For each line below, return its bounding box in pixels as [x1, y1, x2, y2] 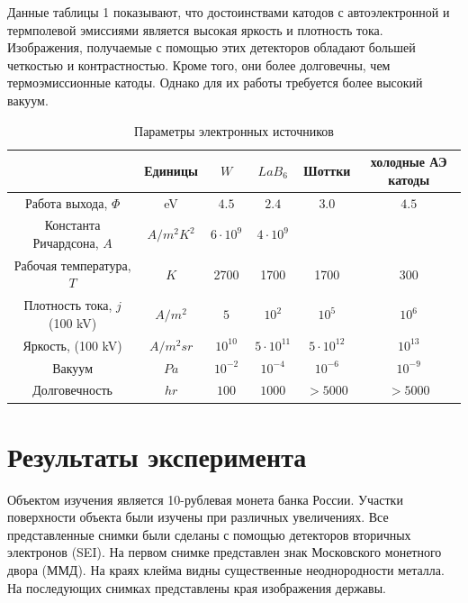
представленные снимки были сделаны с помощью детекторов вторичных [7, 525, 411, 544]
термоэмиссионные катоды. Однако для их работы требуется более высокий [7, 73, 423, 92]
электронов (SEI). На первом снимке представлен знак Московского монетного [7, 543, 442, 562]
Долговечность [32, 380, 113, 399]
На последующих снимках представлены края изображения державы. [7, 578, 386, 597]
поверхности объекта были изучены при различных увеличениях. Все [7, 507, 389, 526]
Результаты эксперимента [7, 437, 307, 474]
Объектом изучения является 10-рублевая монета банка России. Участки [7, 489, 403, 508]
